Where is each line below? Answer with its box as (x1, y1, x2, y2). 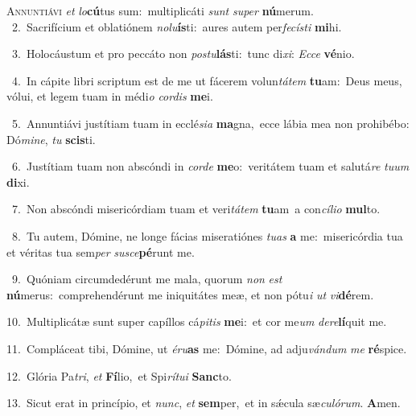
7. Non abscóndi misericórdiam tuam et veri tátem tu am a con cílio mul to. (11, 200, 381, 217)
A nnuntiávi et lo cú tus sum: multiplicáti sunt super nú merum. (6, 2, 314, 19)
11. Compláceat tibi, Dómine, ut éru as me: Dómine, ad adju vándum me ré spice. (6, 340, 407, 356)
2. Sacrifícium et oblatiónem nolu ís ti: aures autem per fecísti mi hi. (11, 18, 342, 35)
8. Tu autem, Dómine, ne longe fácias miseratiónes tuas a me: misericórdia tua (11, 227, 403, 244)
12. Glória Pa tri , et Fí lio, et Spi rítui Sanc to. (6, 367, 232, 384)
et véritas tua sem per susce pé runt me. (6, 243, 195, 260)
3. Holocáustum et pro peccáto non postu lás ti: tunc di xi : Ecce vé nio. (11, 45, 355, 62)
